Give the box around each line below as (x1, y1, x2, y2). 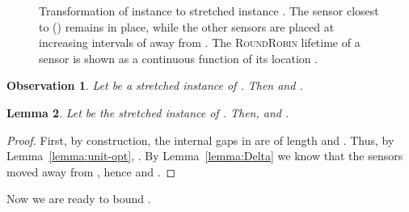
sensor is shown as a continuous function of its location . (39, 49, 318, 66)
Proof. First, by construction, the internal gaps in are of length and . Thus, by (6, 131, 394, 148)
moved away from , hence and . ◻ (6, 163, 176, 180)
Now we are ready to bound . (6, 190, 151, 207)
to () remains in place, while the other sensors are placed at (39, 18, 335, 35)
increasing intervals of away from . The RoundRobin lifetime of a (39, 34, 361, 51)
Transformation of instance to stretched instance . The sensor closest (39, 2, 379, 19)
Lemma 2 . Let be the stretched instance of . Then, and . (6, 104, 289, 121)
